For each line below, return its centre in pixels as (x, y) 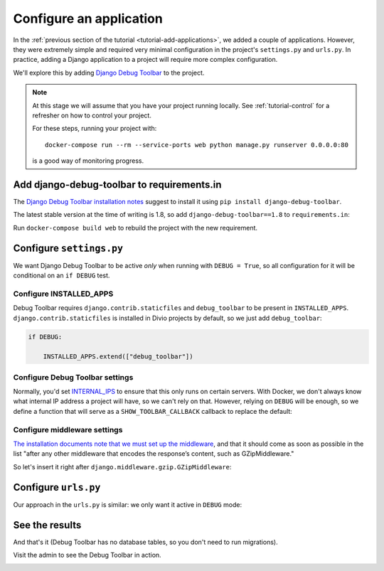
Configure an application (88, 18)
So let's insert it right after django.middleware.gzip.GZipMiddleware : (122, 466)
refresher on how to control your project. (92, 115)
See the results (47, 525)
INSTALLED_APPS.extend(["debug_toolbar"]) (118, 357)
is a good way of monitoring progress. (88, 161)
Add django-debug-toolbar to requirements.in (117, 185)
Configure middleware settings (68, 429)
